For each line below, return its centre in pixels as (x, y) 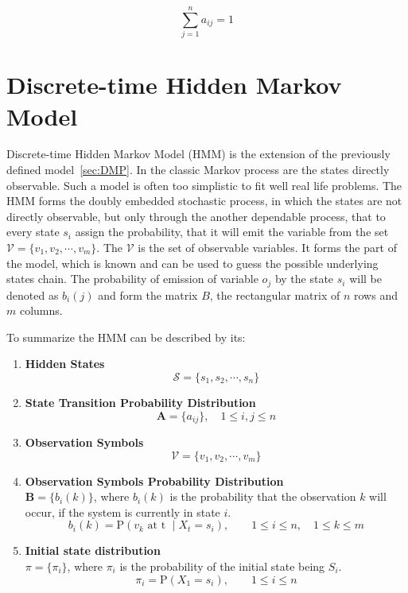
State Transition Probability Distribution (140, 403)
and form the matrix (148, 295)
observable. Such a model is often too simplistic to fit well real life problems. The (204, 185)
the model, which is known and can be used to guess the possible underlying (192, 263)
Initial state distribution (93, 550)
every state (33, 232)
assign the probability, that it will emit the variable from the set (232, 232)
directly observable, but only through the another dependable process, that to (196, 216)
